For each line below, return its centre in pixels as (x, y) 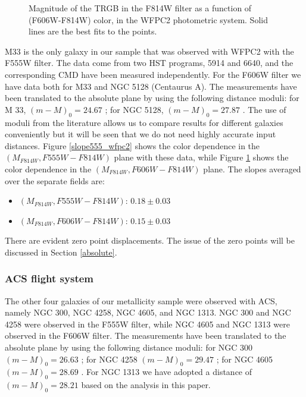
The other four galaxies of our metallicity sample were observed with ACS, (141, 300)
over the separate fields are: (55, 180)
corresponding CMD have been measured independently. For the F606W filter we (153, 74)
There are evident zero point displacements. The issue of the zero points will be (150, 240)
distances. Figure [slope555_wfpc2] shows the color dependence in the (132, 145)
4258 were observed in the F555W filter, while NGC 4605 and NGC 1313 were (147, 324)
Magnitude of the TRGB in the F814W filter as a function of (140, 8)
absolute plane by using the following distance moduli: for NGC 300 (129, 347)
